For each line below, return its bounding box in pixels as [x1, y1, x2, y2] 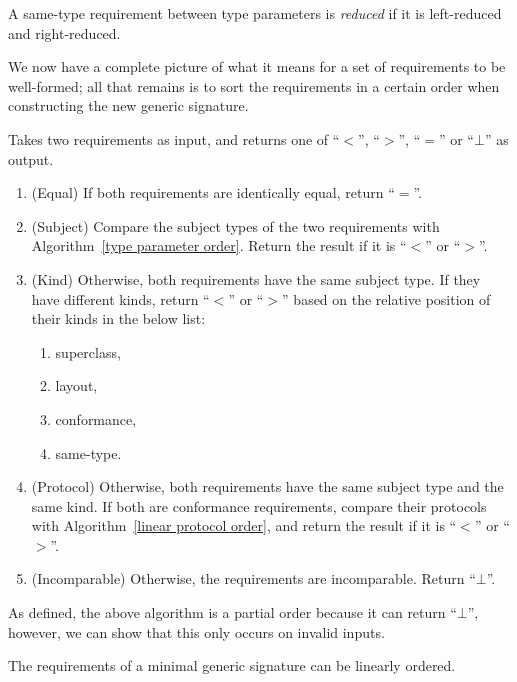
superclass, [55, 341, 121, 362]
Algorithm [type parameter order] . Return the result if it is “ [31, 235, 407, 256]
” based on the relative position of [282, 288, 491, 309]
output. [8, 148, 54, 169]
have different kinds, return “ [31, 288, 210, 309]
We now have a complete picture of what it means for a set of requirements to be [8, 56, 506, 77]
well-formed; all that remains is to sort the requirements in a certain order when [8, 75, 500, 96]
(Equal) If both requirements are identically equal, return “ [31, 182, 395, 203]
